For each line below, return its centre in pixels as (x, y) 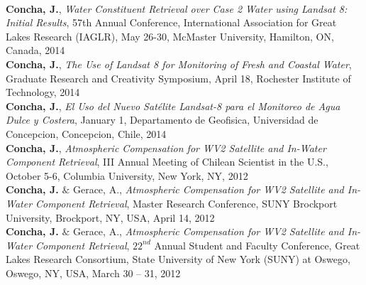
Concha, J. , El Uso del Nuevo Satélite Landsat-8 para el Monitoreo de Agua (173, 106)
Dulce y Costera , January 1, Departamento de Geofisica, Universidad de (162, 120)
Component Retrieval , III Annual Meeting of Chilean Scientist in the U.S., (167, 162)
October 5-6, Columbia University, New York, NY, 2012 (127, 175)
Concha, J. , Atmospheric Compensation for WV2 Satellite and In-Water (166, 147)
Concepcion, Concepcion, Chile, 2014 (86, 133)
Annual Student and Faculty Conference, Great (257, 245)
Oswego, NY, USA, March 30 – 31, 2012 (93, 273)
